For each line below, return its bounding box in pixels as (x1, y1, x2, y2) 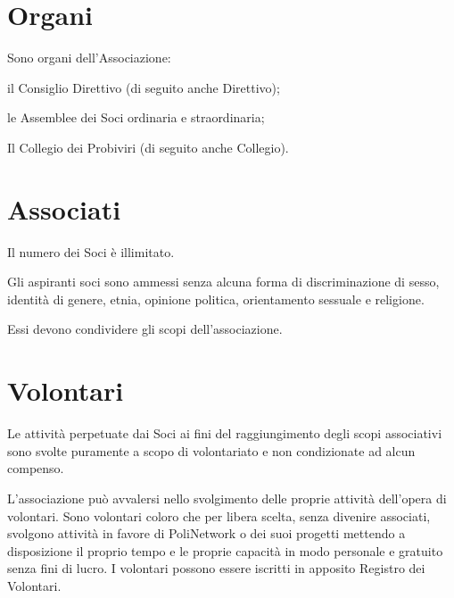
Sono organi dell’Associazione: (7, 48, 171, 67)
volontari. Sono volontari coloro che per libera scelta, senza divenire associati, (7, 506, 431, 525)
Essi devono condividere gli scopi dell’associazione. (7, 320, 283, 338)
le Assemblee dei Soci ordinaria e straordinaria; (7, 108, 265, 127)
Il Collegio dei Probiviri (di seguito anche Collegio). (7, 137, 289, 156)
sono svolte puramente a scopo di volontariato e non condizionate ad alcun (7, 441, 416, 460)
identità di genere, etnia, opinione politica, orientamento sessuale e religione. (7, 289, 425, 308)
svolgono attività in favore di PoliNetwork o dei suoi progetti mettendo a (7, 524, 406, 543)
